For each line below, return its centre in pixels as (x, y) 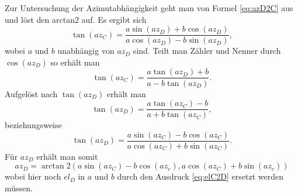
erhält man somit (67, 156)
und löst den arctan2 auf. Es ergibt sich (76, 19)
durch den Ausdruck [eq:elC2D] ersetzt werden (200, 176)
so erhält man (75, 62)
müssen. (19, 188)
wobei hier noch (33, 176)
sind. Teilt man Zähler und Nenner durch (207, 51)
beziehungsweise (33, 125)
